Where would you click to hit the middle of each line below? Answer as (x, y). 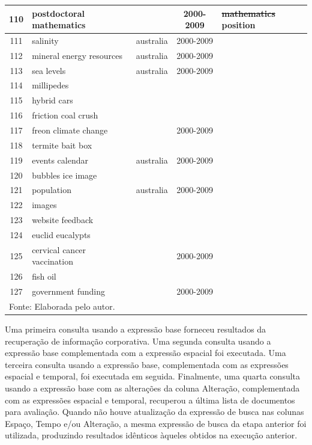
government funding (68, 291)
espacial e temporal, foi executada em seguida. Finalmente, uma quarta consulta (153, 376)
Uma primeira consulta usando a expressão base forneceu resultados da (136, 329)
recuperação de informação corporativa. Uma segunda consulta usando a (138, 341)
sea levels (49, 70)
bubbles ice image (64, 175)
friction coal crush (65, 115)
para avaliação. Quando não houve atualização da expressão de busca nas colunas (154, 412)
